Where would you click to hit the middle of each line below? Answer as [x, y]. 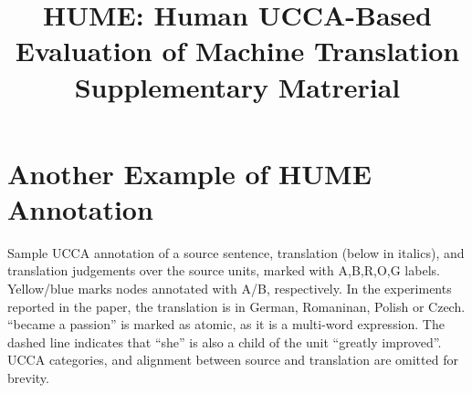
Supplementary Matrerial [237, 86]
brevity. [28, 378]
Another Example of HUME [189, 173]
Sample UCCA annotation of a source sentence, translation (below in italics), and [236, 252]
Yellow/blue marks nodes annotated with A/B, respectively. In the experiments [230, 289]
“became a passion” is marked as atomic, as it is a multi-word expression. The [226, 324]
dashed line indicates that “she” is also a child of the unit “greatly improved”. [225, 341]
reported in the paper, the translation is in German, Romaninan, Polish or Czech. [236, 306]
